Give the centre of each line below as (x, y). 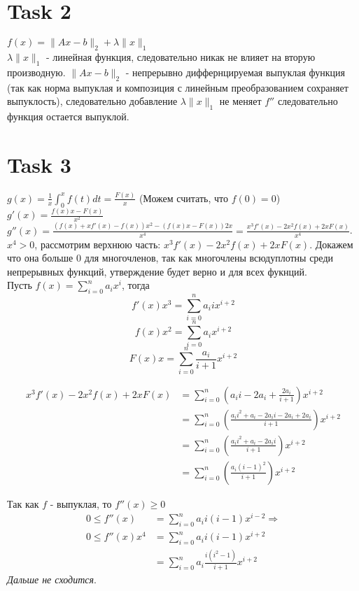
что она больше (40, 258)
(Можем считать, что (183, 198)
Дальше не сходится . (52, 579)
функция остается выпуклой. (68, 116)
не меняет (240, 101)
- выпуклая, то (81, 503)
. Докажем (331, 244)
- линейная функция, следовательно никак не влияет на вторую (181, 56)
